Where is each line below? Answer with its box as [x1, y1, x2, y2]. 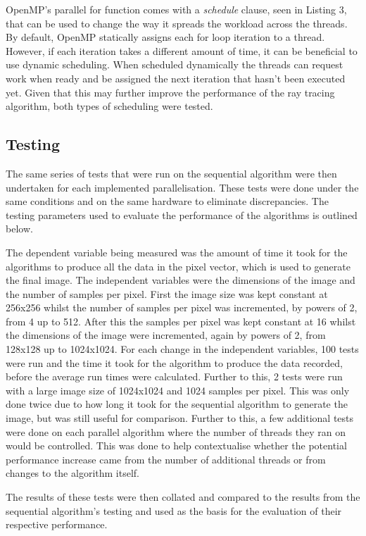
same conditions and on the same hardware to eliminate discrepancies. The [6, 194, 329, 208]
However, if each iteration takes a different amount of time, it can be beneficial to [6, 43, 358, 58]
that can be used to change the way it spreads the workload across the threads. [6, 15, 348, 30]
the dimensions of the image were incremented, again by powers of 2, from [6, 328, 326, 342]
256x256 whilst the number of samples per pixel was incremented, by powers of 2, [6, 300, 358, 315]
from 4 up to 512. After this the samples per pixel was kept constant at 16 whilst [6, 313, 356, 328]
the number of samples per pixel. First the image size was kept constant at [6, 286, 328, 301]
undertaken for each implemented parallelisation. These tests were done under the [6, 180, 359, 194]
